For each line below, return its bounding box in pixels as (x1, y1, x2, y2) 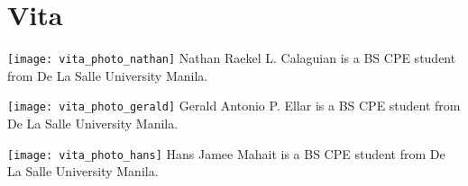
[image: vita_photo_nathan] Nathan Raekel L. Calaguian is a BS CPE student (7, 49, 456, 67)
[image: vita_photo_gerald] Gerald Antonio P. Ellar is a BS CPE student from (7, 96, 461, 115)
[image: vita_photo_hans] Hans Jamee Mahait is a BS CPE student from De (7, 144, 445, 163)
